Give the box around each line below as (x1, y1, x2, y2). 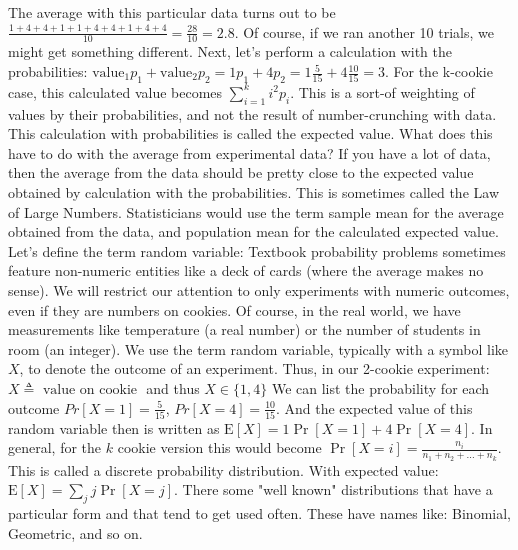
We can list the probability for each (271, 377, 490, 398)
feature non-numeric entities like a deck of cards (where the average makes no (8, 260, 484, 281)
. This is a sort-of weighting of (290, 81, 475, 102)
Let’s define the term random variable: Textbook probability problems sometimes (8, 240, 506, 261)
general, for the (8, 437, 102, 458)
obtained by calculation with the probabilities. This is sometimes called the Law (8, 181, 499, 202)
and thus (146, 377, 200, 398)
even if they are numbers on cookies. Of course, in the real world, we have (8, 299, 461, 320)
